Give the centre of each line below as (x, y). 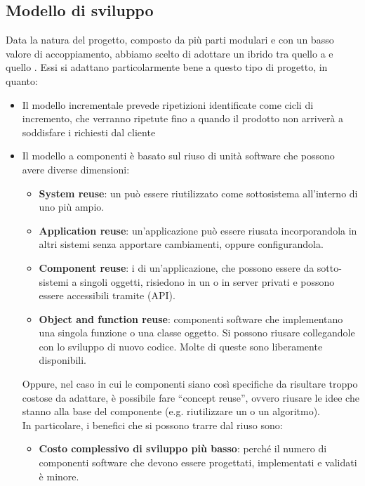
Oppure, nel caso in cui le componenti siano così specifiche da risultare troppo (190, 384)
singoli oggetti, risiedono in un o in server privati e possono (207, 281)
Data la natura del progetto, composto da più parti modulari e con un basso (170, 40)
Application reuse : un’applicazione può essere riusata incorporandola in (198, 230)
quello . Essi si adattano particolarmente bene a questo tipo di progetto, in (167, 67)
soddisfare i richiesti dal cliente (89, 132)
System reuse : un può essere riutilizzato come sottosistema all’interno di (198, 193)
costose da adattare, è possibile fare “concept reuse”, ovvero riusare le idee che (191, 397)
